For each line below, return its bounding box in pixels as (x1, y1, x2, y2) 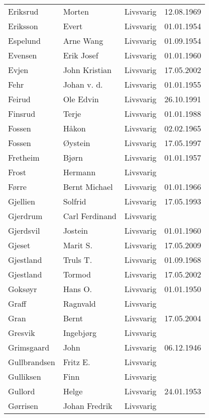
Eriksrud (8, 6, 39, 17)
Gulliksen (8, 371, 41, 382)
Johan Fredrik (63, 400, 113, 411)
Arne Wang (63, 35, 103, 46)
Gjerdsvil (8, 225, 40, 236)
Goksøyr (8, 283, 37, 295)
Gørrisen (8, 400, 38, 411)
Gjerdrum (8, 210, 43, 222)
